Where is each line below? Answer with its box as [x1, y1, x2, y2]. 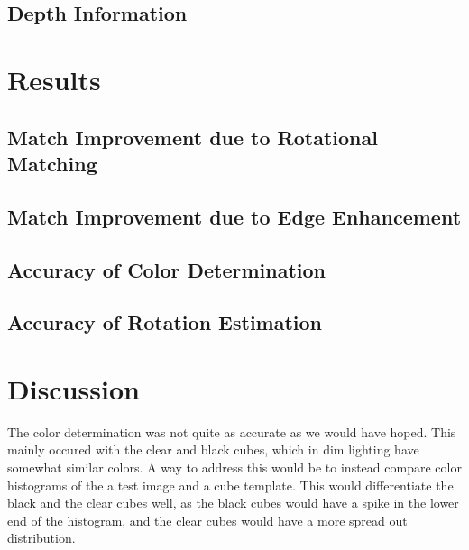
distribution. [7, 528, 76, 547]
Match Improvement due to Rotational [7, 123, 378, 151]
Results [7, 60, 101, 97]
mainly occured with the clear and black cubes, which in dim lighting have [7, 440, 419, 459]
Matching [7, 149, 97, 177]
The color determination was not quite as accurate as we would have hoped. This [7, 422, 456, 441]
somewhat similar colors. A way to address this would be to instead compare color [7, 457, 462, 476]
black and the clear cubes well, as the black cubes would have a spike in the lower [7, 493, 459, 512]
